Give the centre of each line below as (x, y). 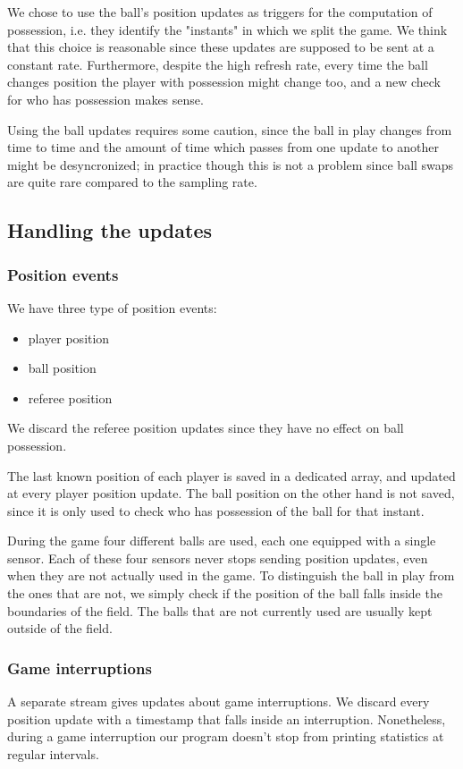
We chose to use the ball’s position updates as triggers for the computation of (220, 12)
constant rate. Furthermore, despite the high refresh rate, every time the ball (218, 64)
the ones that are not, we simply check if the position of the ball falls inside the (225, 593)
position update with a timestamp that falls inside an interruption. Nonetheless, (227, 718)
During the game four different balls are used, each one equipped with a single (222, 541)
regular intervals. (53, 753)
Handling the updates (109, 230)
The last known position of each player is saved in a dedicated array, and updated (231, 475)
